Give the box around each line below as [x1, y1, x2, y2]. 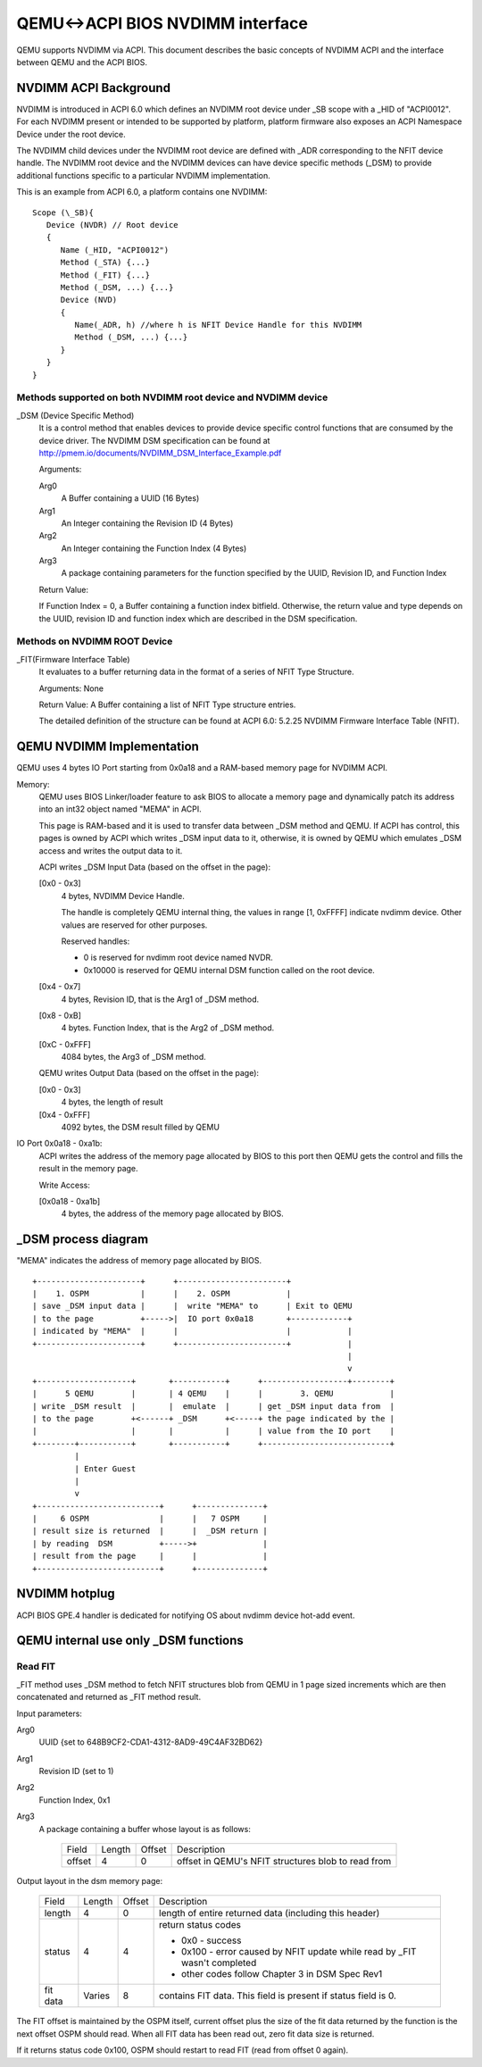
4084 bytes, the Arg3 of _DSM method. [61, 1052, 207, 1063]
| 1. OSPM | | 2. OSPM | [32, 1288, 292, 1299]
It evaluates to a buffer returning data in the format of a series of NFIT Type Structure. [38, 666, 354, 678]
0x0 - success [181, 1934, 242, 1946]
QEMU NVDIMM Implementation [16, 739, 200, 754]
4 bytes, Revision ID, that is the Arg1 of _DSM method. [61, 994, 260, 1004]
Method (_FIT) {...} [60, 270, 151, 280]
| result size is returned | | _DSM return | [32, 1526, 268, 1536]
